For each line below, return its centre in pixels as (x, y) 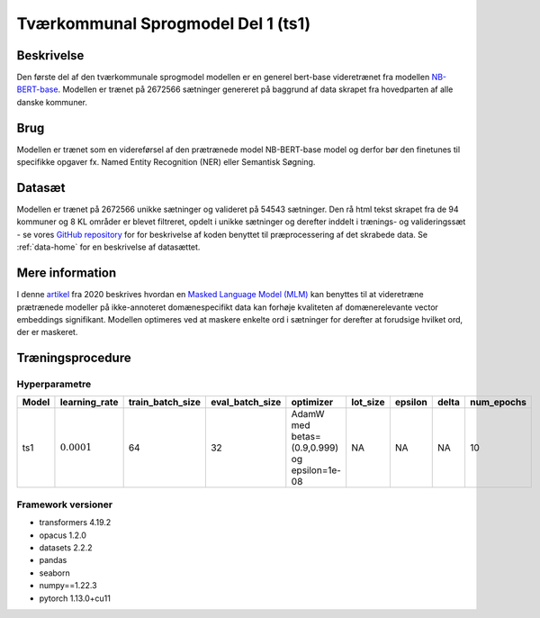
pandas (53, 560)
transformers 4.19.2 (75, 523)
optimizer (312, 403)
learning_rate (89, 403)
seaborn (55, 573)
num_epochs (498, 403)
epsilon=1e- (316, 470)
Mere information (67, 273)
